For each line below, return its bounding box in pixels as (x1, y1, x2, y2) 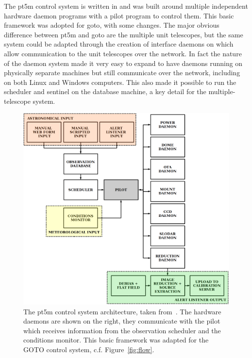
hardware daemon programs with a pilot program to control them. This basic (4, 10, 234, 20)
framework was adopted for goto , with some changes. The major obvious (4, 20, 219, 30)
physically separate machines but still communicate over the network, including (4, 67, 240, 78)
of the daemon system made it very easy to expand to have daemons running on (4, 58, 243, 68)
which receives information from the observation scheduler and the (23, 325, 221, 335)
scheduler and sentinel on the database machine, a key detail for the (4, 86, 206, 97)
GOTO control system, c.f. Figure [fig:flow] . (23, 344, 154, 354)
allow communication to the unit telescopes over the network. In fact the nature (4, 48, 242, 58)
